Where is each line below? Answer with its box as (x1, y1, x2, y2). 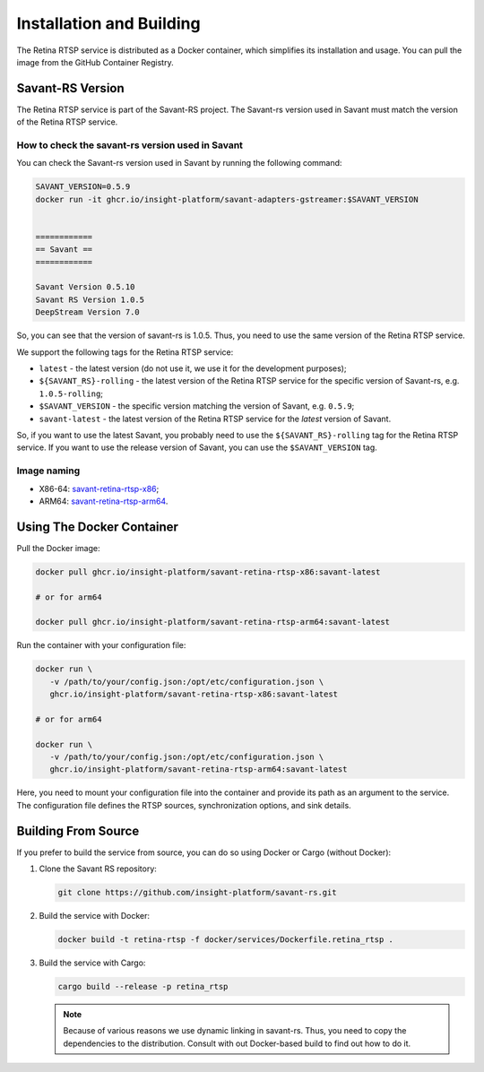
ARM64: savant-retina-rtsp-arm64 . (39, 496, 169, 506)
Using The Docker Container (16, 519, 179, 534)
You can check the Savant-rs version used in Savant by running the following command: (16, 158, 342, 169)
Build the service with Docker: (39, 911, 151, 921)
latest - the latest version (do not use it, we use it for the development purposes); (39, 363, 347, 374)
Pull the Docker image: (16, 542, 100, 553)
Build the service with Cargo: (39, 957, 146, 968)
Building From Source (16, 823, 140, 838)
